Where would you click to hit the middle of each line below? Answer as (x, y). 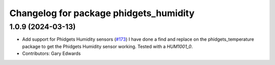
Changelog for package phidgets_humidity (102, 13)
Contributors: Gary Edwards (51, 53)
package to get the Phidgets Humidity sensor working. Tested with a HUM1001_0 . (107, 46)
